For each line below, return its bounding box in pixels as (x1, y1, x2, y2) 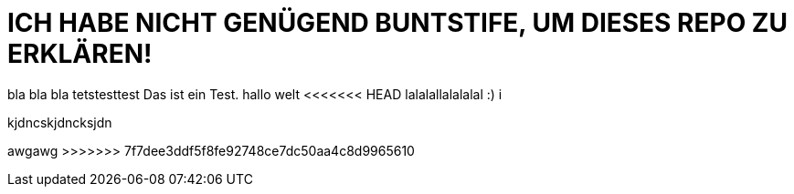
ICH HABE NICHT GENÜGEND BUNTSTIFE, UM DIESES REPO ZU (7, 7, 788, 38)
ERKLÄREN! (7, 38, 153, 69)
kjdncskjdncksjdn (7, 114, 112, 130)
